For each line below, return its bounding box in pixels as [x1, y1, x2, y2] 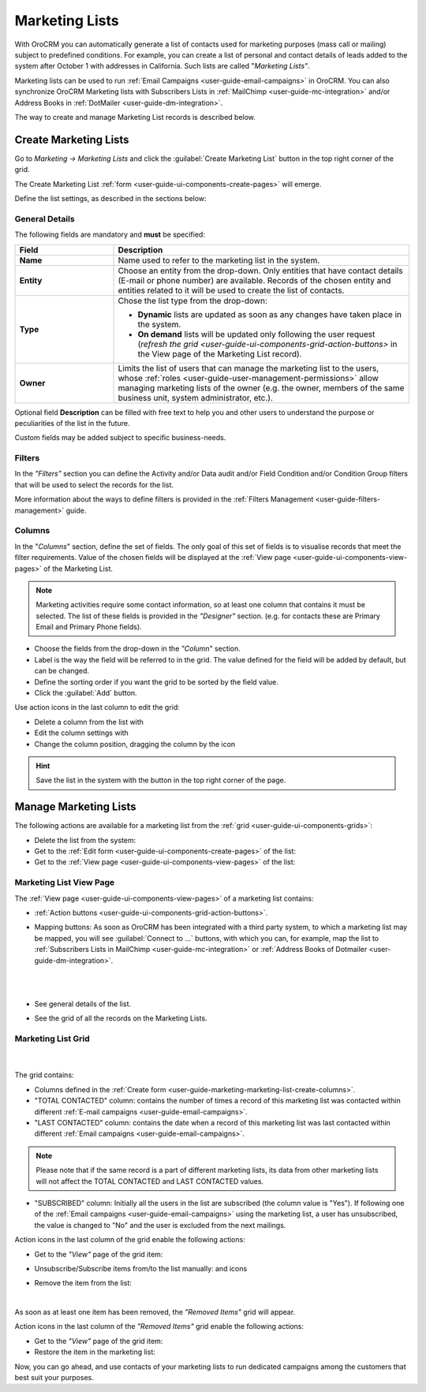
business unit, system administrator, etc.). [118, 392, 274, 403]
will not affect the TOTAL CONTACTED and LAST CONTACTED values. [35, 1176, 264, 1186]
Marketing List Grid [14, 1033, 90, 1044]
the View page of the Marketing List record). [137, 348, 302, 359]
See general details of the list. [34, 998, 132, 1009]
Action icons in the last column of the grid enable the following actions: [14, 1235, 246, 1245]
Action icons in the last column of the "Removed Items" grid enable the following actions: [14, 1322, 304, 1331]
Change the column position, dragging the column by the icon [34, 739, 236, 748]
